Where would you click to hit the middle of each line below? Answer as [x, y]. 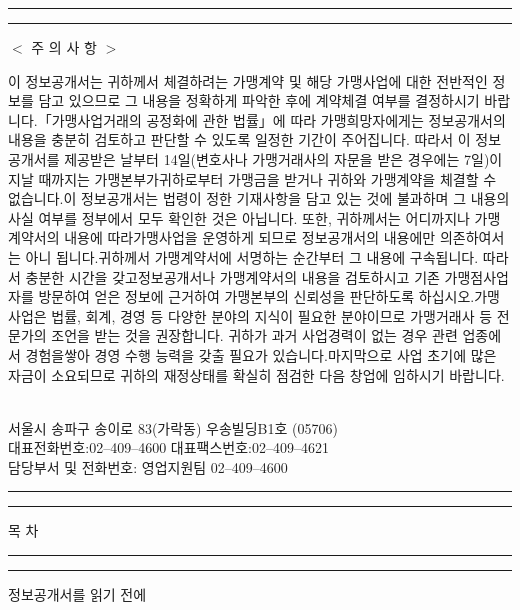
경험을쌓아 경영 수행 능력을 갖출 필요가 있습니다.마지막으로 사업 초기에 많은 [261, 354]
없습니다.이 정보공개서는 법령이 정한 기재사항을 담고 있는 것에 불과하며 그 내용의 [259, 198]
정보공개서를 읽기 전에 [77, 594]
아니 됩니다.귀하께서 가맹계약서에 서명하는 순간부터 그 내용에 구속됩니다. [252, 256]
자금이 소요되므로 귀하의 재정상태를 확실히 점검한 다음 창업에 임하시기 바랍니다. [256, 374]
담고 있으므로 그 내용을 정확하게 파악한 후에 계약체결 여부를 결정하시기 [259, 100]
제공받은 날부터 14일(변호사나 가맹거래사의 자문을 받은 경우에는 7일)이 [283, 158]
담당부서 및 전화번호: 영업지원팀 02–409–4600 [148, 466]
